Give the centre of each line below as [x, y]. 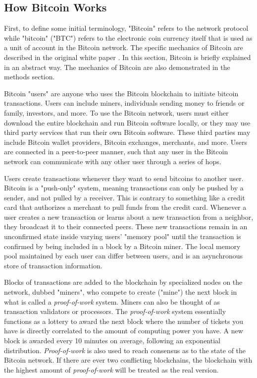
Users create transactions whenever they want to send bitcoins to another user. [124, 178]
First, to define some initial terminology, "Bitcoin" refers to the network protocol [126, 28]
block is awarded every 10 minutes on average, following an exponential [112, 341]
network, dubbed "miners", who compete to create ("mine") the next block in [121, 292]
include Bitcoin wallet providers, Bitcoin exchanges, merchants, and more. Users [126, 142]
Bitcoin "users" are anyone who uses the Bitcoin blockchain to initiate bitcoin [121, 93]
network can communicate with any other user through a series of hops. [113, 161]
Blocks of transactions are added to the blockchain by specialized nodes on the [123, 282]
